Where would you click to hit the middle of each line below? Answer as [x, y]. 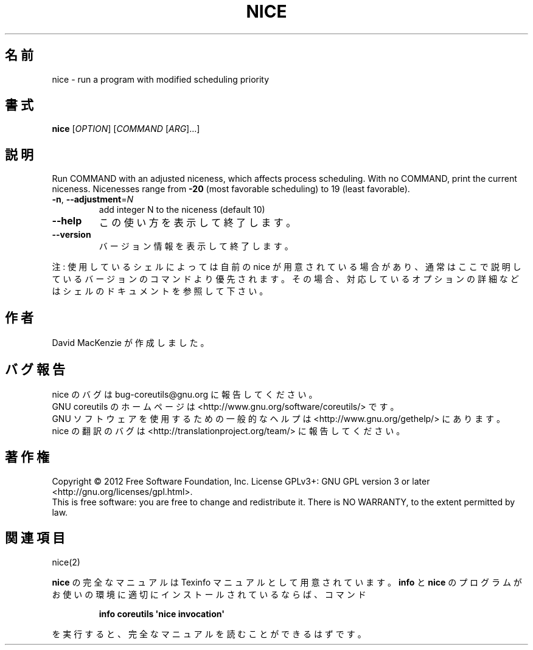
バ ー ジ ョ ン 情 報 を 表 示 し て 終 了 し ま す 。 [196, 246]
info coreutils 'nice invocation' [162, 614]
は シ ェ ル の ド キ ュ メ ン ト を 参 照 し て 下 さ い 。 [160, 291]
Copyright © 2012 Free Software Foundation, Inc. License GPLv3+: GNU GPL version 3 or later [241, 481]
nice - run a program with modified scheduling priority [161, 79]
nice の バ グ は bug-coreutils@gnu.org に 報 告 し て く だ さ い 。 [185, 394]
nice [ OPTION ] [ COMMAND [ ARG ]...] [126, 129]
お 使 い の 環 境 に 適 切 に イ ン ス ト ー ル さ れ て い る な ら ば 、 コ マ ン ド [209, 594]
